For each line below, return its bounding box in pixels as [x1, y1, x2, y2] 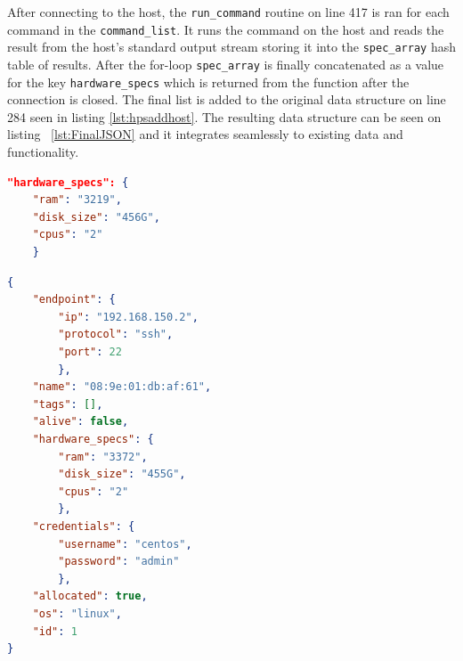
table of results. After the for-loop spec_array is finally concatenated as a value [7, 54, 444, 73]
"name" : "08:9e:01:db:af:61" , [32, 380, 212, 394]
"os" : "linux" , [32, 607, 122, 620]
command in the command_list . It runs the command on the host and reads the [7, 20, 444, 38]
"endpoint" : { [32, 293, 116, 306]
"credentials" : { [32, 519, 135, 533]
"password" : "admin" [58, 555, 180, 568]
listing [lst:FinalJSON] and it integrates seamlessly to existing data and [7, 125, 403, 143]
